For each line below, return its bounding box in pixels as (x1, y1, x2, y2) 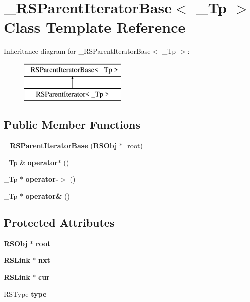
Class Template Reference (4, 17, 186, 37)
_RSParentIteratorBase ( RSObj (4, 140, 117, 151)
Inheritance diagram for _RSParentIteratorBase (4, 46, 151, 56)
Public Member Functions (4, 117, 140, 132)
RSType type (4, 288, 47, 299)
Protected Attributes (4, 215, 115, 230)
